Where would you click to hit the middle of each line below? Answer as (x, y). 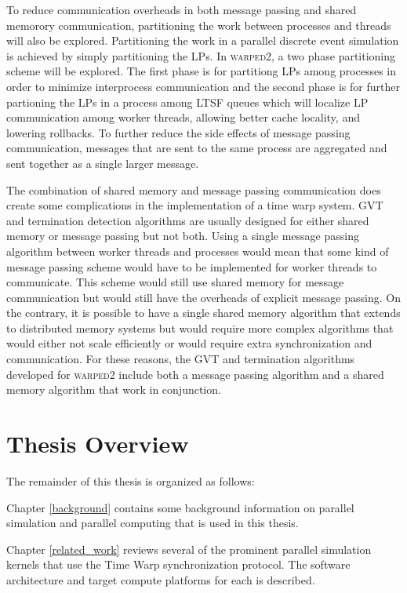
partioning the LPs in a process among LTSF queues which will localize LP (187, 102)
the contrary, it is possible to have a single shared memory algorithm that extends (203, 313)
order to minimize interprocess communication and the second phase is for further (203, 86)
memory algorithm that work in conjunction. (114, 389)
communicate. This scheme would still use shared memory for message (175, 282)
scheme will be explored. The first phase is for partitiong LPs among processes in (201, 71)
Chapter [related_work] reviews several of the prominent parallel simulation (189, 549)
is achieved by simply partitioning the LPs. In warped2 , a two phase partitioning (201, 55)
